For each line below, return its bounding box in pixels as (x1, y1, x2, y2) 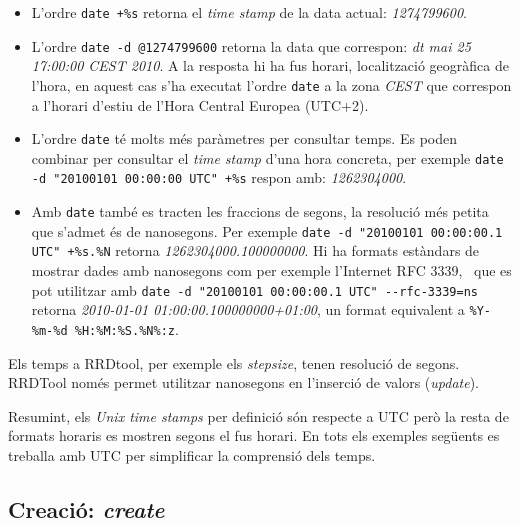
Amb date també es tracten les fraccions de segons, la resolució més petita (31, 201, 489, 222)
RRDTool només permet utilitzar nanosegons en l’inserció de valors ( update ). (8, 372, 479, 393)
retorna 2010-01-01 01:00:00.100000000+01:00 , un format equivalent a (31, 299, 465, 320)
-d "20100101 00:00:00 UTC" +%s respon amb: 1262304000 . (31, 167, 407, 188)
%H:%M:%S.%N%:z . (74, 319, 179, 339)
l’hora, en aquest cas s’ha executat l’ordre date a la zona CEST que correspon (31, 74, 512, 95)
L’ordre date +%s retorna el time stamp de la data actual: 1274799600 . (31, 2, 467, 22)
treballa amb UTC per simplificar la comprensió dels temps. (8, 445, 376, 466)
